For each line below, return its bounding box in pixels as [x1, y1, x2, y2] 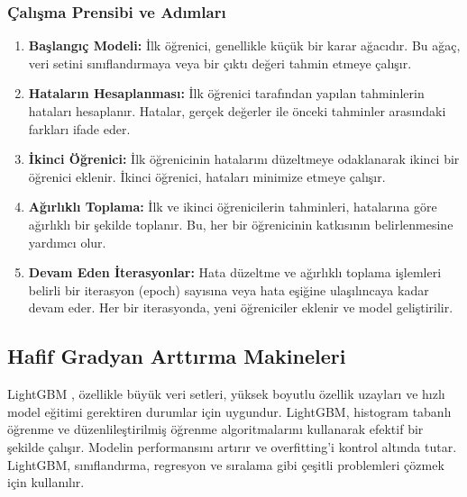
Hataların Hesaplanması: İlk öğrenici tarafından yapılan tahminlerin [28, 84, 425, 103]
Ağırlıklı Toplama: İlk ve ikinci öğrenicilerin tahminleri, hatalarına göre [28, 197, 437, 216]
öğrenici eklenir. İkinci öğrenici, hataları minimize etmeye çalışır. [28, 167, 386, 185]
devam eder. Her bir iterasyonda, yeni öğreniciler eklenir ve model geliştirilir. [28, 298, 453, 317]
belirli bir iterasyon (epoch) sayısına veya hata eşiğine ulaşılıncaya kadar [28, 280, 429, 299]
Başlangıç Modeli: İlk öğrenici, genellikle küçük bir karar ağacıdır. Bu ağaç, [28, 36, 461, 55]
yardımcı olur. [28, 232, 106, 251]
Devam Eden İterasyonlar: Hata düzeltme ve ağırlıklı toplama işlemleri [28, 263, 442, 282]
